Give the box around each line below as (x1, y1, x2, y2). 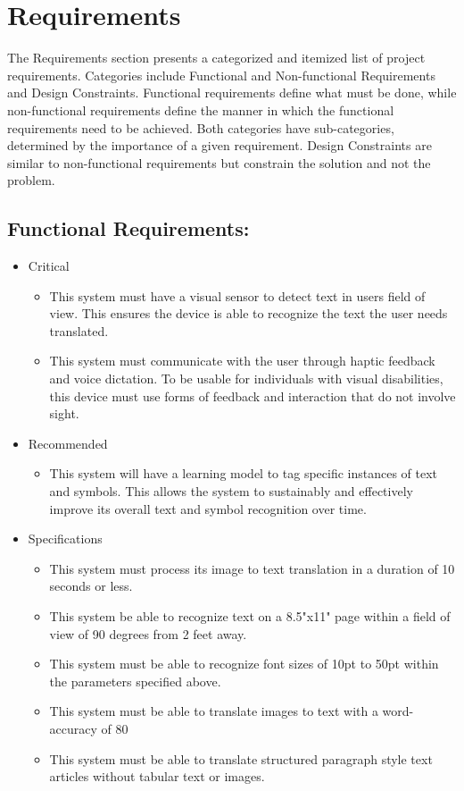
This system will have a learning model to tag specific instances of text (49, 464, 438, 483)
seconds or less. (49, 576, 133, 595)
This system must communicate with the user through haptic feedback (49, 351, 435, 370)
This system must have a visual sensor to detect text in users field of (49, 286, 426, 305)
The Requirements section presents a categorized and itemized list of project (7, 48, 426, 67)
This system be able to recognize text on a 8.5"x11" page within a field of (49, 606, 451, 625)
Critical (28, 257, 70, 275)
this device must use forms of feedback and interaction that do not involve (49, 386, 456, 405)
